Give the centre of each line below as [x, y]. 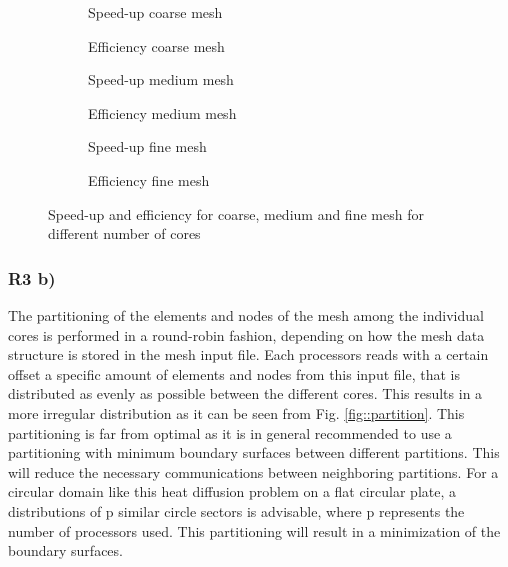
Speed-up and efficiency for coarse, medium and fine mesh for [236, 213]
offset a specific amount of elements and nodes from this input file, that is [234, 373]
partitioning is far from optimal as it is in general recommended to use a [230, 432]
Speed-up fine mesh [147, 146]
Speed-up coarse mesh [155, 12]
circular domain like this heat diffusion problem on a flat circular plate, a [232, 491]
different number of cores [124, 233]
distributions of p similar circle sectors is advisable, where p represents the [236, 510]
